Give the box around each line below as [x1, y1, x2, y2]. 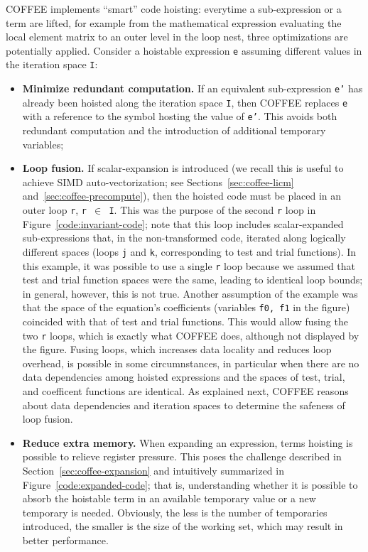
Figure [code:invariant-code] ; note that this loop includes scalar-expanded [22, 216, 344, 231]
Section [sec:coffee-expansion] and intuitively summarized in [22, 463, 284, 478]
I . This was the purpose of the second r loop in [109, 202, 316, 217]
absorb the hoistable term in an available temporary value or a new [22, 491, 316, 506]
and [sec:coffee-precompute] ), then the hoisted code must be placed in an [22, 188, 342, 203]
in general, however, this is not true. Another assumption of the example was [22, 286, 358, 301]
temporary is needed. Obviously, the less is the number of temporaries [22, 504, 328, 519]
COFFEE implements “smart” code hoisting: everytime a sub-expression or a [6, 1, 342, 16]
